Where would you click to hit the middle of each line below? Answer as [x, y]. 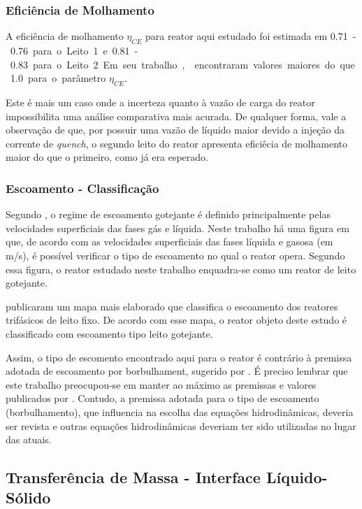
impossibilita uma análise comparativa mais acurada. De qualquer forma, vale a [176, 116]
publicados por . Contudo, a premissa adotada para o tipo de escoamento [162, 398]
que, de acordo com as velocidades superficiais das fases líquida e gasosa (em [169, 242]
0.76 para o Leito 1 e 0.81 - [74, 51]
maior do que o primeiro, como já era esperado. [107, 157]
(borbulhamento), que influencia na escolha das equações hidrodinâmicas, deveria [180, 411]
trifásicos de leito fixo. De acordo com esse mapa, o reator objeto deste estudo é [176, 320]
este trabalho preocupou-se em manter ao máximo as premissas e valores [161, 384]
